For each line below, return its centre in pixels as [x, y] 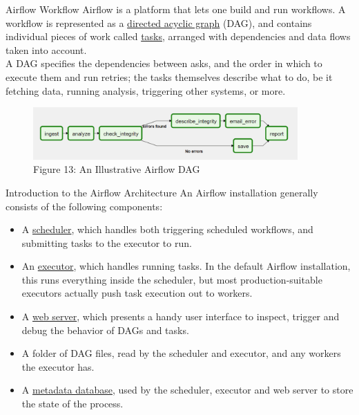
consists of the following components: [84, 206]
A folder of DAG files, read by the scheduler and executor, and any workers [181, 353]
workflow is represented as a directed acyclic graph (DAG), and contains [159, 22]
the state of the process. [72, 404]
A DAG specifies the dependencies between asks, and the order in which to [164, 63]
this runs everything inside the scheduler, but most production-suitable [172, 279]
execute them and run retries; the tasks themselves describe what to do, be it [169, 76]
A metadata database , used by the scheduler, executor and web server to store [187, 390]
